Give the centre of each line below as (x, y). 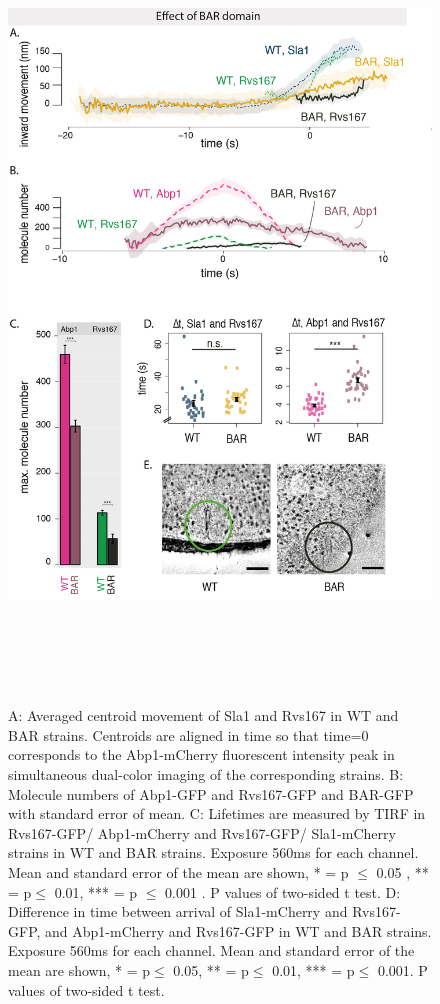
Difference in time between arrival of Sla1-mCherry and (178, 911)
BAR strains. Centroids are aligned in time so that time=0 (188, 734)
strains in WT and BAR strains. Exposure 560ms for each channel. (213, 852)
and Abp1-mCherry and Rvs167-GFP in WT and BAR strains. (238, 930)
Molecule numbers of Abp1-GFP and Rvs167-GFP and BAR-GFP (211, 793)
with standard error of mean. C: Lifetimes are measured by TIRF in (217, 813)
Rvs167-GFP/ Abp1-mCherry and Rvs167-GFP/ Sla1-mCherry (202, 832)
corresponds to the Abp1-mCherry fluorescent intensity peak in (201, 754)
